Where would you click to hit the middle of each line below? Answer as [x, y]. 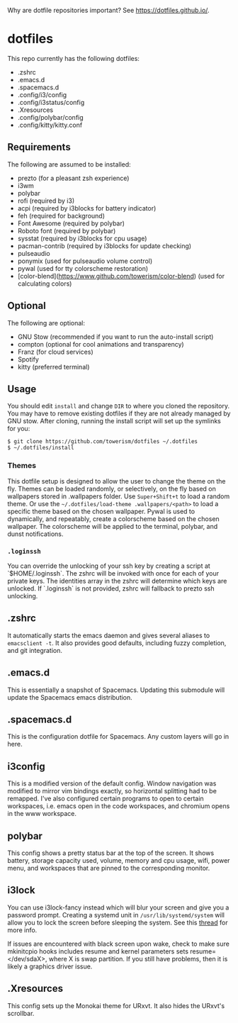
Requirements [39, 147]
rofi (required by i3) [46, 201]
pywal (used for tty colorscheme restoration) [83, 268]
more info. [22, 930]
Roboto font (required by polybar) [67, 230]
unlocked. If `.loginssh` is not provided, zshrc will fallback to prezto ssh [111, 588]
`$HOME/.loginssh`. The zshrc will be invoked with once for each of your [113, 573]
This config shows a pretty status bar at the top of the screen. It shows [111, 853]
